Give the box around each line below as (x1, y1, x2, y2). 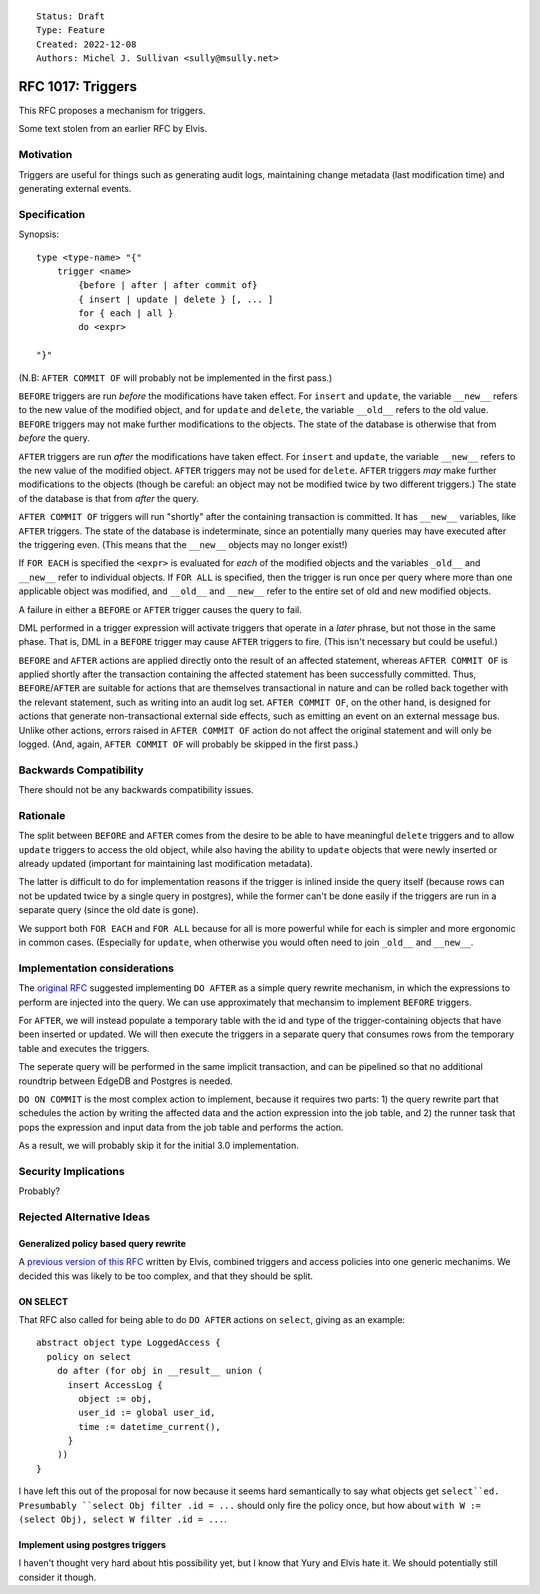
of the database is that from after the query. (18, 492, 200, 504)
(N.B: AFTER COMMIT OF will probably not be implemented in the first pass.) (18, 371, 333, 384)
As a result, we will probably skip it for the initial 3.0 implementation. (18, 1140, 299, 1152)
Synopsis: (18, 228, 60, 240)
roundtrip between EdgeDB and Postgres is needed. (18, 1075, 234, 1087)
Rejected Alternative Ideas (18, 1210, 150, 1224)
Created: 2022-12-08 (36, 38, 137, 50)
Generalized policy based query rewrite (18, 1237, 187, 1249)
